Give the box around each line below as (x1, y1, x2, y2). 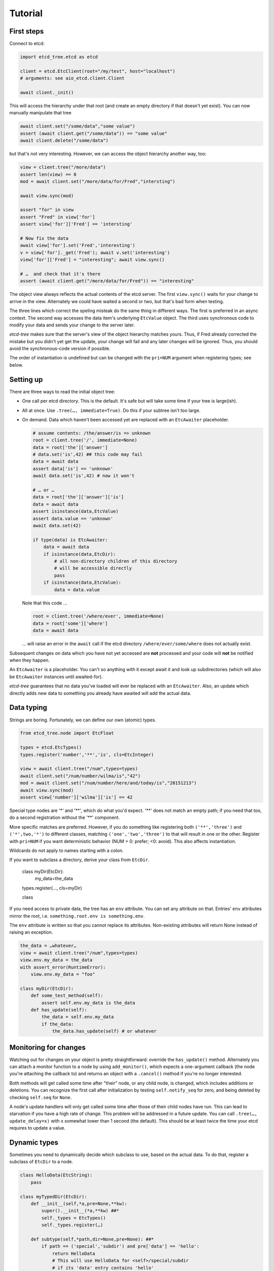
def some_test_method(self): (30, 993, 104, 998)
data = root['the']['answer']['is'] (32, 494, 124, 500)
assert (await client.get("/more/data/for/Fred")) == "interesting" (20, 278, 194, 284)
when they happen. (9, 657, 50, 663)
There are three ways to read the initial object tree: (9, 388, 115, 395)
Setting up (9, 375, 43, 384)
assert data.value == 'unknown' (32, 516, 114, 521)
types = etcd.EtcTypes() (20, 745, 82, 750)
